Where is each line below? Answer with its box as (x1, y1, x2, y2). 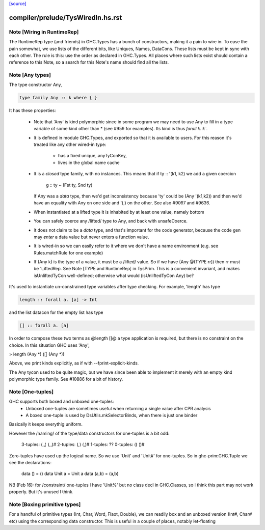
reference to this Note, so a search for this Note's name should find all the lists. (9, 59, 169, 65)
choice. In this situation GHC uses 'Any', (9, 342, 90, 348)
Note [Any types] (9, 72, 51, 79)
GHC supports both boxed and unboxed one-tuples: (9, 398, 114, 405)
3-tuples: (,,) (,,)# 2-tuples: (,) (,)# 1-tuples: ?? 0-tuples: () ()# (21, 442, 145, 447)
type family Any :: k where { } (19, 95, 98, 101)
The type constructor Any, (9, 82, 62, 88)
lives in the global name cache (58, 160, 120, 166)
